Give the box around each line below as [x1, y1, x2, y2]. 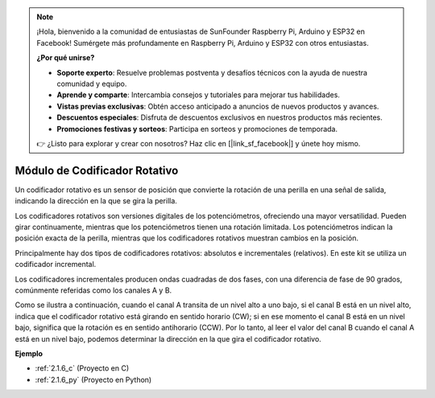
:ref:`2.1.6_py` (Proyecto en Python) [35, 375, 152, 384]
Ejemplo [14, 348, 43, 358]
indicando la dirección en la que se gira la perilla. [14, 196, 177, 206]
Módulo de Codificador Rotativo [14, 163, 179, 177]
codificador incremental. [14, 260, 97, 269]
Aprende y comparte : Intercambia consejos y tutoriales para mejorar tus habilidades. [56, 90, 340, 100]
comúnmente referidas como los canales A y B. [14, 285, 172, 295]
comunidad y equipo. [56, 79, 127, 88]
